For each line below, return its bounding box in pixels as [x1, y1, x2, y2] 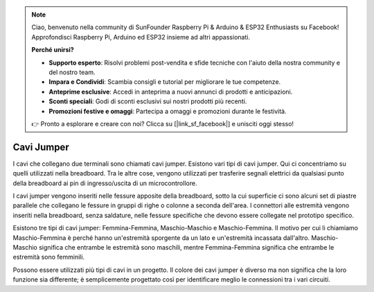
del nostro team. [48, 68, 96, 76]
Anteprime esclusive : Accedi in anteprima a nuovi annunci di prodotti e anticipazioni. [48, 87, 293, 96]
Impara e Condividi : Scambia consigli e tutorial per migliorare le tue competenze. [48, 78, 281, 86]
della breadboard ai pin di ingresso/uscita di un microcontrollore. [12, 179, 197, 187]
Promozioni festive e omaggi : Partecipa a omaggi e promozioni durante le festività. [48, 107, 287, 115]
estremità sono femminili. [12, 253, 85, 261]
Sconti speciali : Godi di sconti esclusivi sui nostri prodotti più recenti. [48, 97, 247, 105]
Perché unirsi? [31, 46, 74, 54]
